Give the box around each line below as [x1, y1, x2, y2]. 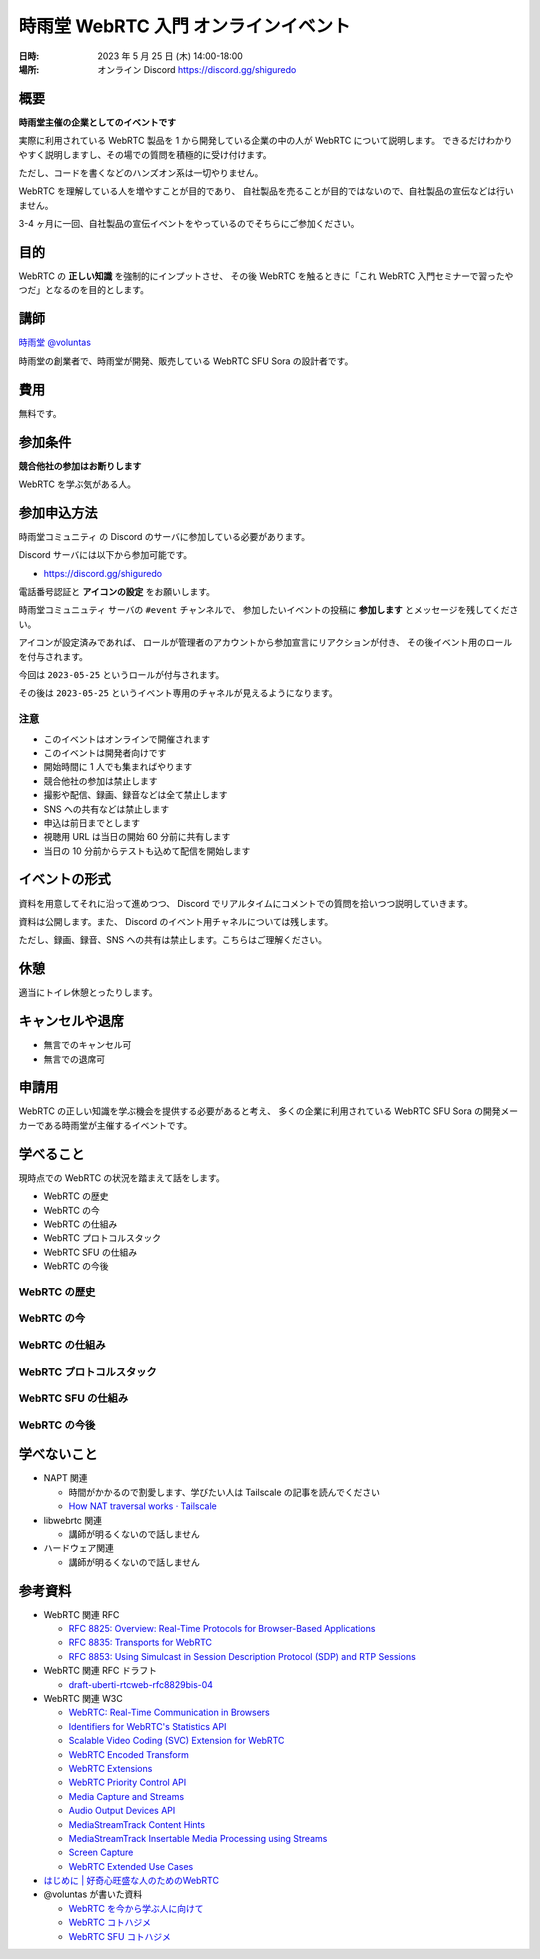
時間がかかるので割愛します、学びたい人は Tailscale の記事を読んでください [68, 1486, 380, 1498]
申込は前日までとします [43, 816, 140, 829]
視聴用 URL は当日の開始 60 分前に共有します [43, 831, 231, 843]
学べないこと [18, 1446, 98, 1463]
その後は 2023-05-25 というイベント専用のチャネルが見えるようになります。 [18, 687, 339, 699]
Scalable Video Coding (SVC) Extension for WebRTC [68, 1735, 285, 1747]
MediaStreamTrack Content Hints [68, 1818, 205, 1830]
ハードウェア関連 [43, 1542, 114, 1554]
